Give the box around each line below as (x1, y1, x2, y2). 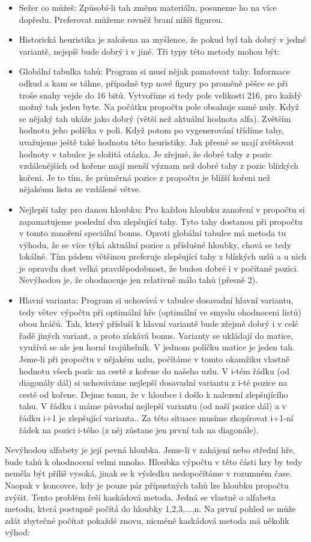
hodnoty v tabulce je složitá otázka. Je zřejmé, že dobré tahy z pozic (19, 147, 272, 160)
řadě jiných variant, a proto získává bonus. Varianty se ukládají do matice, (19, 329, 294, 341)
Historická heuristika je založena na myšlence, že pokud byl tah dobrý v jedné (19, 33, 306, 46)
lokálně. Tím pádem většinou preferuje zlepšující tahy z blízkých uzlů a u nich (19, 250, 307, 263)
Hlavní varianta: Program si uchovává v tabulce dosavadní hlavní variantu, (19, 294, 294, 306)
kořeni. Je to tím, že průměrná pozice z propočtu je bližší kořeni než (19, 171, 270, 183)
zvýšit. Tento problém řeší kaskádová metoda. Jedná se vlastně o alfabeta (5, 490, 276, 503)
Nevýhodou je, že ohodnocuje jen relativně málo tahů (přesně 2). (19, 273, 258, 286)
